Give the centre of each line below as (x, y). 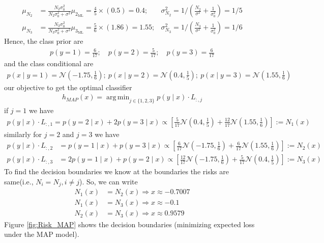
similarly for (23, 134)
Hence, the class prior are (44, 41)
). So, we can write (108, 181)
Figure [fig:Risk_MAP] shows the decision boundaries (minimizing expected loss (129, 224)
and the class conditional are (49, 63)
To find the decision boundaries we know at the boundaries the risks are (116, 171)
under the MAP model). (42, 234)
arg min (118, 98)
